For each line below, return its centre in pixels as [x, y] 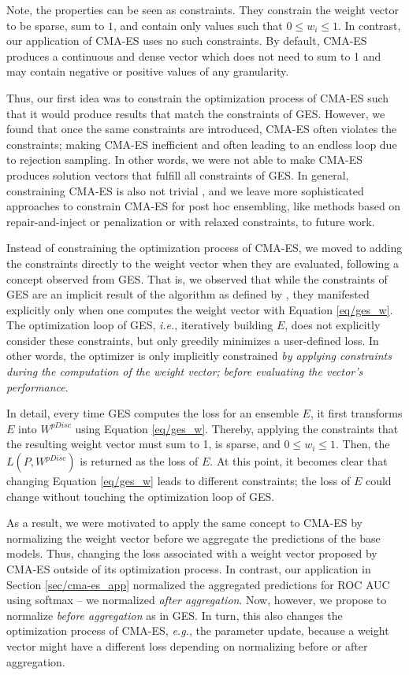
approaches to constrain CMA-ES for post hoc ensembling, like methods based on [204, 206]
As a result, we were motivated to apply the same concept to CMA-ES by [184, 523]
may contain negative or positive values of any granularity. [148, 71]
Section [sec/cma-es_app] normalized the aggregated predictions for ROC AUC [198, 584]
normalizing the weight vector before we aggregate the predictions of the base [193, 538]
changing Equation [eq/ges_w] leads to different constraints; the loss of [178, 481]
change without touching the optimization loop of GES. [141, 496]
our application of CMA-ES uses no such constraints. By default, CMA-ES [187, 41]
